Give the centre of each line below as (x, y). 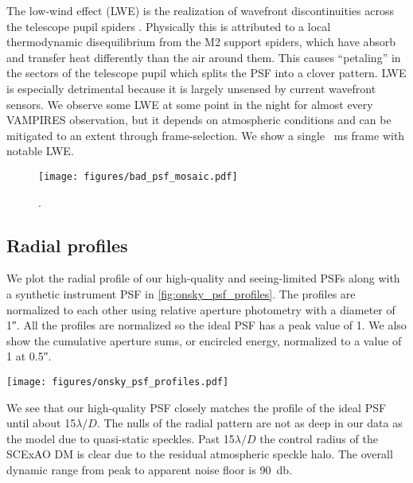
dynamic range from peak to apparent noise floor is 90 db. (149, 469)
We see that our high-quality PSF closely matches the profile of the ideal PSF (197, 407)
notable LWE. (40, 151)
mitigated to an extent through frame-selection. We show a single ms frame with (206, 135)
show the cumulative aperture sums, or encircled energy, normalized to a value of (204, 340)
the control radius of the (319, 438)
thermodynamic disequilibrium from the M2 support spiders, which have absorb (201, 42)
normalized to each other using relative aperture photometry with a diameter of (201, 309)
